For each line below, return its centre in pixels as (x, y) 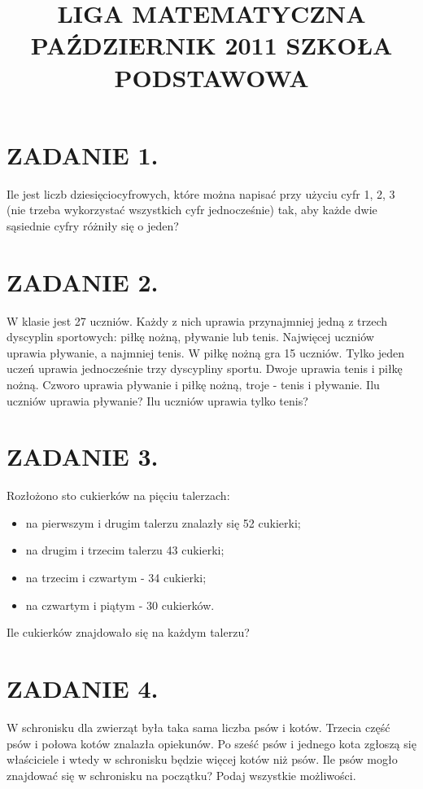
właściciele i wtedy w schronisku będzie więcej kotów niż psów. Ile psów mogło (202, 759)
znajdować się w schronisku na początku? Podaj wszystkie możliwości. (181, 775)
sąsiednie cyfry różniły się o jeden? (93, 225)
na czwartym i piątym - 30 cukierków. (120, 605)
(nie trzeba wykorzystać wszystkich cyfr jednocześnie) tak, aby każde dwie (192, 210)
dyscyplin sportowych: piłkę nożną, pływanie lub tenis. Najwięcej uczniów (190, 337)
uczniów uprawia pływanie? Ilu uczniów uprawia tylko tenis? (157, 400)
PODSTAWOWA (211, 77)
